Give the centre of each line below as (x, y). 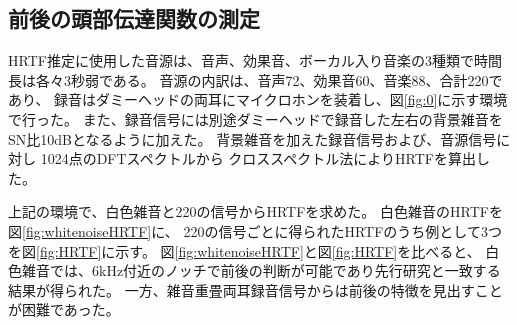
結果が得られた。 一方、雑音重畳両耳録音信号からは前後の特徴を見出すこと (255, 289)
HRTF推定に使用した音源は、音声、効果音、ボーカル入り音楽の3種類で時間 (255, 60)
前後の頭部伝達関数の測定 (134, 18)
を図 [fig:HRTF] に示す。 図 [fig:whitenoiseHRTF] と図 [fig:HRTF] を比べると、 (244, 250)
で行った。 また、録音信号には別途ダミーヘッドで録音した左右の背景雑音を (255, 118)
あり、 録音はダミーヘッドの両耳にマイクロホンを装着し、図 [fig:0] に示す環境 (258, 99)
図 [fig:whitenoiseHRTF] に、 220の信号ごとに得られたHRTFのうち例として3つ (255, 230)
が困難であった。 (64, 309)
